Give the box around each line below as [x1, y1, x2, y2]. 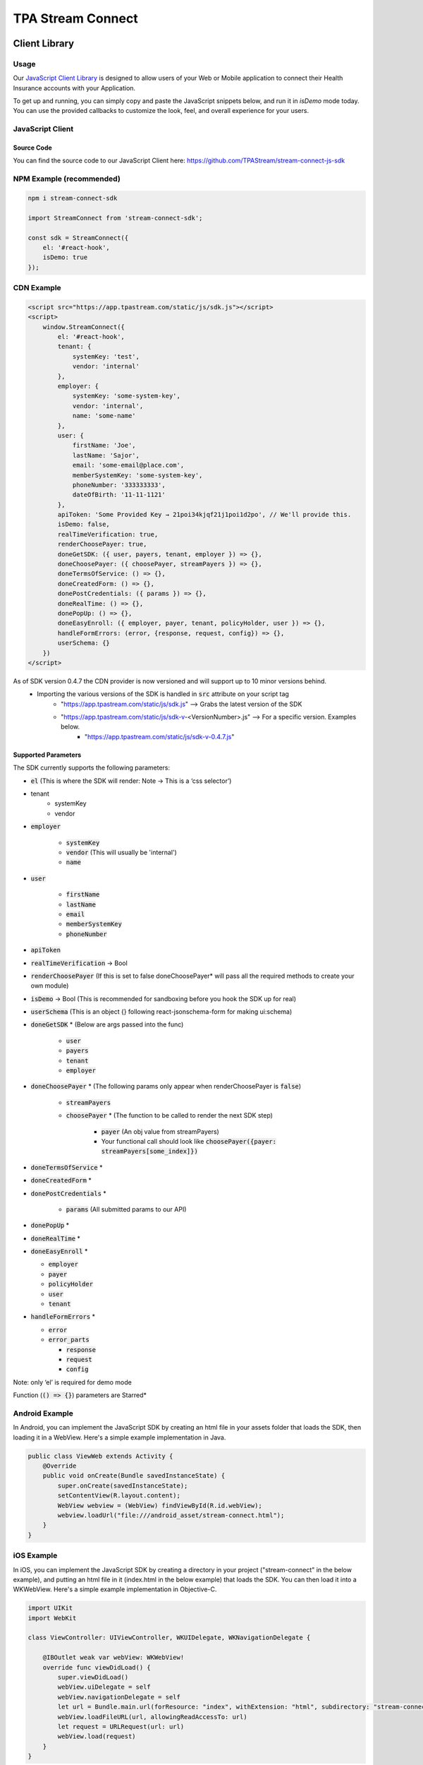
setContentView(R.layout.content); [57, 1492, 181, 1500]
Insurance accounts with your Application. [13, 83, 136, 92]
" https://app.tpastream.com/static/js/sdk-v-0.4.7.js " [85, 732, 235, 741]
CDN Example [13, 283, 61, 293]
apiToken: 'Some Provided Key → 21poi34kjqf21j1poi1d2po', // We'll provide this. [57, 510, 352, 519]
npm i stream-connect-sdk [27, 194, 118, 202]
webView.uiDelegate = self [57, 1683, 151, 1691]
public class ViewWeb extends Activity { [27, 1452, 173, 1460]
